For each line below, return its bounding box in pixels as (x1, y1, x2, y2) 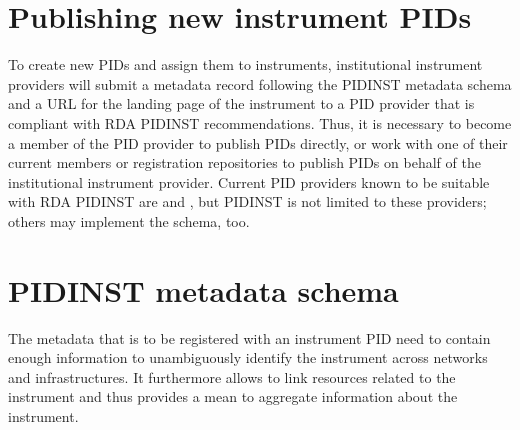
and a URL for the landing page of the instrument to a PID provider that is (8, 93, 475, 114)
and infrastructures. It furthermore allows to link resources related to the (8, 366, 456, 387)
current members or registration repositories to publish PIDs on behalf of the (8, 152, 481, 173)
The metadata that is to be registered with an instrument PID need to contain (8, 327, 491, 348)
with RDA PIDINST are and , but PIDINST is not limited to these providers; (8, 191, 487, 212)
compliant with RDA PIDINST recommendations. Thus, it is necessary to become (8, 112, 512, 133)
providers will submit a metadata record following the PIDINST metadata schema (8, 73, 512, 94)
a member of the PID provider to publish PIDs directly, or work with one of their (8, 132, 508, 153)
